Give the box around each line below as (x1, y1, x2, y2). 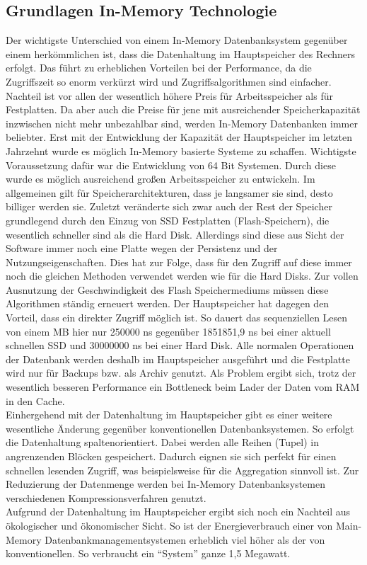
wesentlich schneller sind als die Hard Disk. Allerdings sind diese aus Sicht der (6, 227, 344, 241)
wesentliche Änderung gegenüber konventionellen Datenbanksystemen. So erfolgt (6, 421, 354, 435)
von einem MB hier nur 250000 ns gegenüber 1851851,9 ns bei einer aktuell (6, 324, 331, 338)
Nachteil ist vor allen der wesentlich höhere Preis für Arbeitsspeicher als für (6, 88, 333, 103)
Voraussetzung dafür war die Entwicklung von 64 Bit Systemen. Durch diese (6, 157, 336, 172)
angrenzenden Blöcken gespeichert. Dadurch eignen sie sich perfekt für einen (6, 449, 337, 464)
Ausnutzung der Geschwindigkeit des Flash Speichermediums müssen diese (6, 282, 329, 297)
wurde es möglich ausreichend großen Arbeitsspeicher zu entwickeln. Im (6, 171, 315, 186)
